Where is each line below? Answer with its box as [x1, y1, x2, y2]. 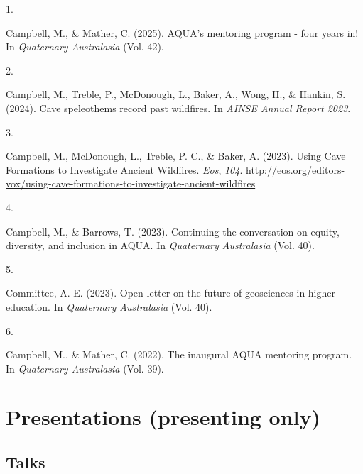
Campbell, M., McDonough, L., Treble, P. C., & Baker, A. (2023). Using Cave [6, 148, 346, 163]
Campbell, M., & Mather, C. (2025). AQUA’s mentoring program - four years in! [6, 25, 359, 40]
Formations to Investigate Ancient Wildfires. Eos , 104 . [6, 162, 243, 177]
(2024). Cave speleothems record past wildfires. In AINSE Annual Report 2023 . [6, 100, 351, 115]
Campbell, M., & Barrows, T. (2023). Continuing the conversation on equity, [6, 224, 340, 238]
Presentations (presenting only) [6, 402, 321, 431]
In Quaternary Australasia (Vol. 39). [6, 360, 164, 375]
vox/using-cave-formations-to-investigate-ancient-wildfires [6, 176, 256, 191]
